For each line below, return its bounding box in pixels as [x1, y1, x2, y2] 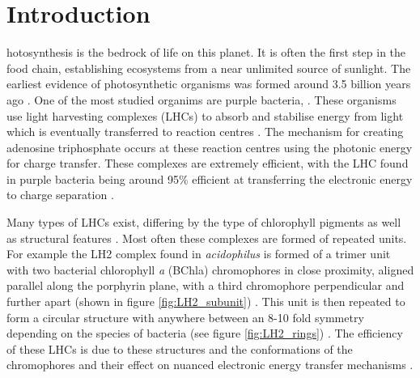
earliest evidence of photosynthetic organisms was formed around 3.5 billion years [6, 75, 411, 92]
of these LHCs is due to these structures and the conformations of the [6, 340, 353, 357]
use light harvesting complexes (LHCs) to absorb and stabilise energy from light [6, 107, 404, 124]
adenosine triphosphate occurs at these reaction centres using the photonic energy [6, 138, 413, 155]
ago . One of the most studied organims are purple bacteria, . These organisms [6, 91, 397, 108]
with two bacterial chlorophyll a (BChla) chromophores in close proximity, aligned [6, 261, 414, 278]
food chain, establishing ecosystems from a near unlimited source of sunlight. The [6, 59, 411, 76]
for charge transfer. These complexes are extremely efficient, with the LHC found [6, 155, 409, 172]
